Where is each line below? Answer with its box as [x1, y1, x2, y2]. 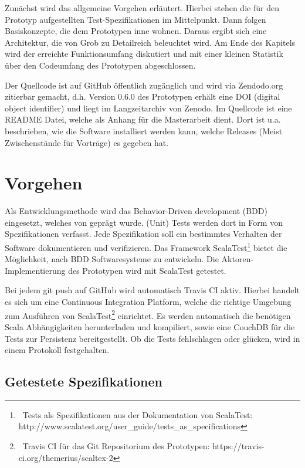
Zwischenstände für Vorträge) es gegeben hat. [5, 136, 169, 148]
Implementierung [5, 264, 66, 276]
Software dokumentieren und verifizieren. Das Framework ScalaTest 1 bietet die [5, 240, 287, 253]
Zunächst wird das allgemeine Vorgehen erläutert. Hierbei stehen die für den [5, 2, 279, 13]
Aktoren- [221, 253, 254, 265]
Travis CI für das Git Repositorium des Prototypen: [22, 440, 210, 452]
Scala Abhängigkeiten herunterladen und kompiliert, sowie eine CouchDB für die [5, 320, 295, 333]
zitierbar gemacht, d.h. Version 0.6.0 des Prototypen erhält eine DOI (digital [5, 90, 280, 103]
